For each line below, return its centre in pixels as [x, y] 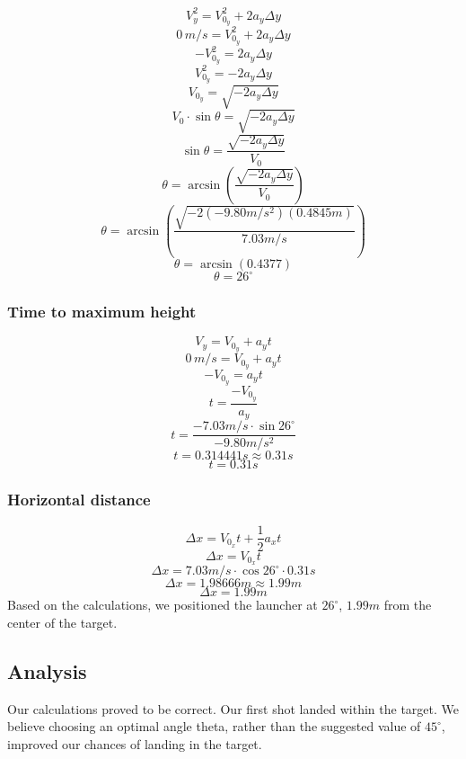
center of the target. [62, 623]
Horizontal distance [79, 500]
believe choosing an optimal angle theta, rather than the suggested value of [214, 726]
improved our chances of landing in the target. [135, 744]
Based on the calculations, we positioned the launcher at [163, 605]
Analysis [47, 671]
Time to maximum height [102, 312]
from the [408, 605]
